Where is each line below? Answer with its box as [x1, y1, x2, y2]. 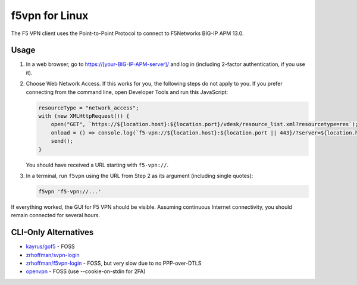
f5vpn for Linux [11, 9, 89, 22]
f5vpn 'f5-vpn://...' [38, 188, 102, 195]
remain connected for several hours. [11, 212, 101, 219]
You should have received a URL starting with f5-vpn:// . [26, 161, 169, 168]
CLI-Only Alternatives [11, 227, 94, 237]
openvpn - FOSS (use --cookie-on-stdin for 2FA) [26, 268, 146, 275]
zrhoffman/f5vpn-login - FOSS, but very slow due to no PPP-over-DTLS [26, 259, 202, 267]
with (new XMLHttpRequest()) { [38, 113, 130, 119]
